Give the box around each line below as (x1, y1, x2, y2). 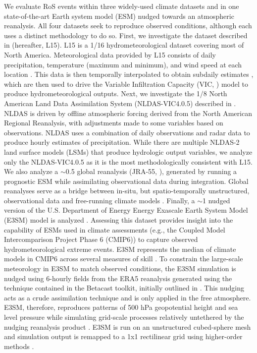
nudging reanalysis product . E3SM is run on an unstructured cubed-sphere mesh (4, 321, 251, 332)
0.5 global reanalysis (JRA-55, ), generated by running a (65, 166, 237, 176)
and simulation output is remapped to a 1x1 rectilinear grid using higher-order (4, 331, 243, 342)
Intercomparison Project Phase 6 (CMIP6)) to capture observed (4, 234, 198, 244)
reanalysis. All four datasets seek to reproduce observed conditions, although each (4, 20, 252, 31)
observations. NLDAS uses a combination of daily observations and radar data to (4, 127, 250, 137)
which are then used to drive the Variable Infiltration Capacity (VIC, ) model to (4, 78, 248, 89)
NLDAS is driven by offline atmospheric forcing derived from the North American (4, 108, 252, 118)
